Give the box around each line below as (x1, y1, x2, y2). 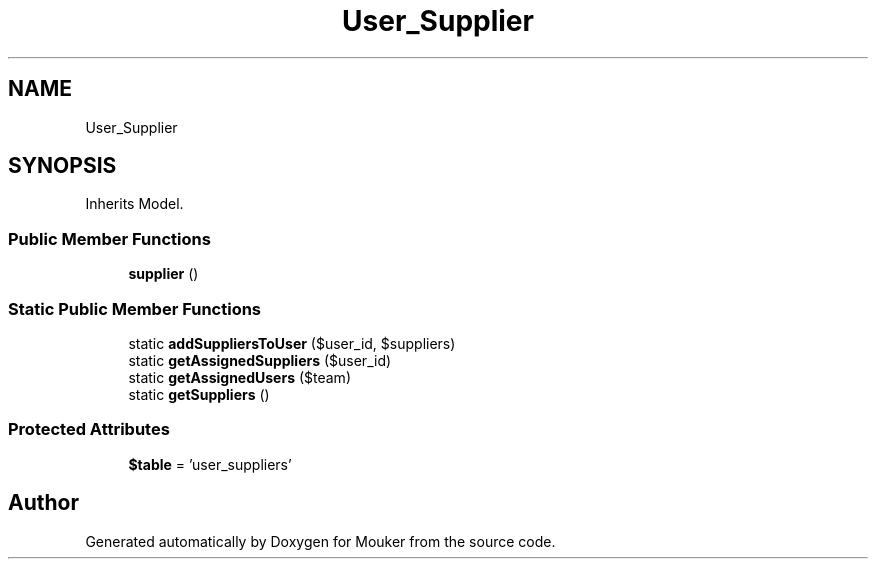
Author (8, 490, 79, 516)
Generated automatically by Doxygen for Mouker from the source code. (85, 532, 556, 550)
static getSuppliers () (128, 385, 270, 403)
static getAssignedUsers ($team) (128, 368, 351, 386)
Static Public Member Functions (8, 298, 262, 319)
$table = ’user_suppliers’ (128, 455, 292, 473)
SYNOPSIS (8, 153, 117, 179)
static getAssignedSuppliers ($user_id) (128, 351, 392, 369)
